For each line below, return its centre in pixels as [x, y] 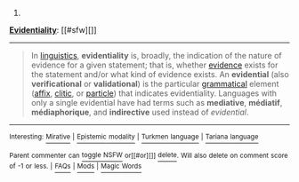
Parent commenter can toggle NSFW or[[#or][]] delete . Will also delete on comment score [149, 155]
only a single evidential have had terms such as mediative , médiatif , [157, 103]
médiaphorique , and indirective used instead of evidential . [140, 112]
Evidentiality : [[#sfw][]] [53, 30]
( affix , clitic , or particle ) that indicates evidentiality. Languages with [154, 93]
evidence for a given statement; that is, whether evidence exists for [154, 65]
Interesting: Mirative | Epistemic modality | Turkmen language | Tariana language [134, 137]
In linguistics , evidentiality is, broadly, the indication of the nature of [156, 55]
